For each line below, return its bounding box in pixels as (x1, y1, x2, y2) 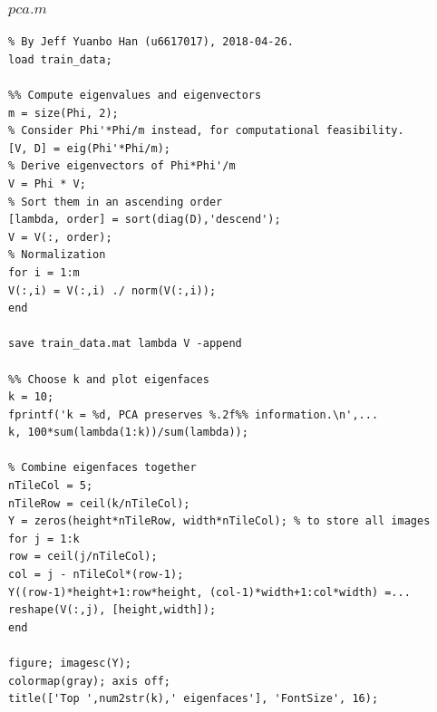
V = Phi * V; (8, 177, 86, 190)
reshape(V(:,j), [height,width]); (8, 603, 217, 617)
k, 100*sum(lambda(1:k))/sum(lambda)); (8, 426, 248, 439)
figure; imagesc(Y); (8, 657, 132, 669)
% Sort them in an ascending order (8, 195, 223, 208)
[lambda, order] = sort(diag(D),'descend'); (8, 213, 281, 226)
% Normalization (8, 248, 106, 262)
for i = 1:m (8, 265, 80, 279)
